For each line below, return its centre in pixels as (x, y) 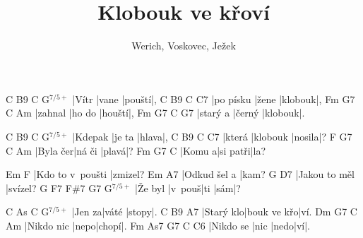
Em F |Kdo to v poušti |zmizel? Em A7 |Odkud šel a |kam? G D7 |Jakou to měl (180, 174)
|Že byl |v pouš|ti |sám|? (188, 188)
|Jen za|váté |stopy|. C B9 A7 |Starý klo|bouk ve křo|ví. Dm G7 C (214, 212)
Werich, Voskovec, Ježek (184, 46)
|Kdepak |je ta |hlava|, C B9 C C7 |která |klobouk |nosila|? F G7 (212, 136)
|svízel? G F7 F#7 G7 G (59, 188)
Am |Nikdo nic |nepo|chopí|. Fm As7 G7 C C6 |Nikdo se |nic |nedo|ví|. (158, 225)
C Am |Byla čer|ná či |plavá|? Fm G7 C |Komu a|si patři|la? (136, 150)
